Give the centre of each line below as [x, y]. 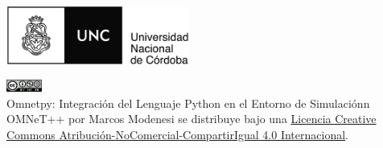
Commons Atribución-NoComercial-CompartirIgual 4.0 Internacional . [177, 134]
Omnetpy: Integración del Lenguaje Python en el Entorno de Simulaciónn [188, 103]
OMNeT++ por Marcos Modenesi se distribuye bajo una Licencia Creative [191, 119]
